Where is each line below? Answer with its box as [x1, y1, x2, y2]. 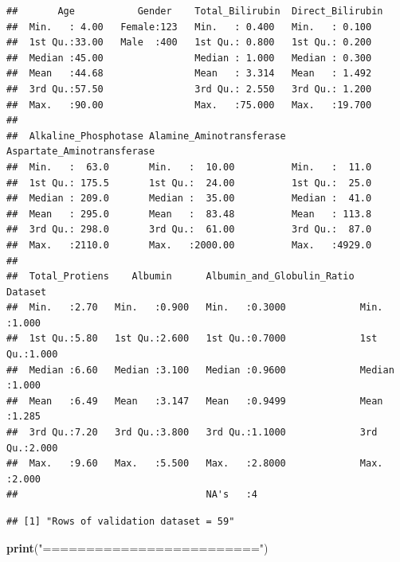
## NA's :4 [6, 489, 257, 501]
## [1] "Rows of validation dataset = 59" [6, 516, 235, 527]
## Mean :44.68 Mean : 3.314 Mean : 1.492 [6, 68, 372, 80]
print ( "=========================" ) [6, 539, 269, 556]
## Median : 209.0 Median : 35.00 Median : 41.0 [6, 193, 372, 205]
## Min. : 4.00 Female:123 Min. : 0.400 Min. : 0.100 [6, 21, 372, 33]
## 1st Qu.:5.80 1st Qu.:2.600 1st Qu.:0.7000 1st [6, 333, 378, 345]
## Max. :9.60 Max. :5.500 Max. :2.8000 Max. [6, 458, 383, 470]
